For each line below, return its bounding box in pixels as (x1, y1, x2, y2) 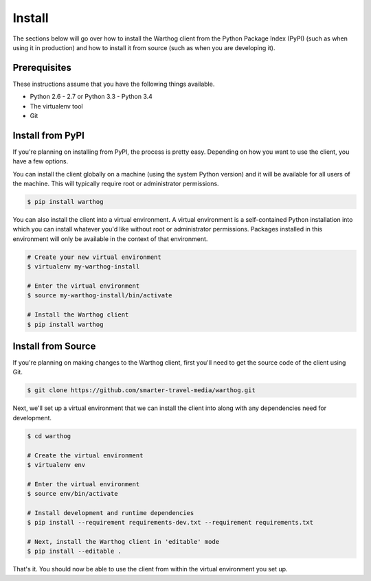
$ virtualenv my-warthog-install (27, 263, 140, 271)
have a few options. (12, 157, 69, 166)
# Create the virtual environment (27, 451, 144, 459)
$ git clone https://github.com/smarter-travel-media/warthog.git (27, 387, 256, 394)
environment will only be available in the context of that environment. (12, 234, 208, 243)
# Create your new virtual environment (27, 253, 161, 261)
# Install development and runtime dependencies (27, 509, 194, 516)
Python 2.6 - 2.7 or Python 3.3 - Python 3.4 (30, 93, 153, 101)
